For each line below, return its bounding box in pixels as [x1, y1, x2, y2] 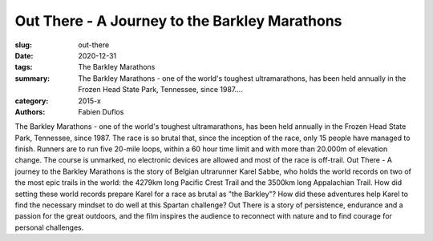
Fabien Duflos [78, 106, 124, 116]
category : [14, 96, 49, 106]
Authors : [14, 106, 46, 116]
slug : [14, 40, 32, 50]
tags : [14, 62, 33, 72]
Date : [14, 50, 34, 60]
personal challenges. [14, 223, 84, 232]
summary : [14, 73, 51, 83]
